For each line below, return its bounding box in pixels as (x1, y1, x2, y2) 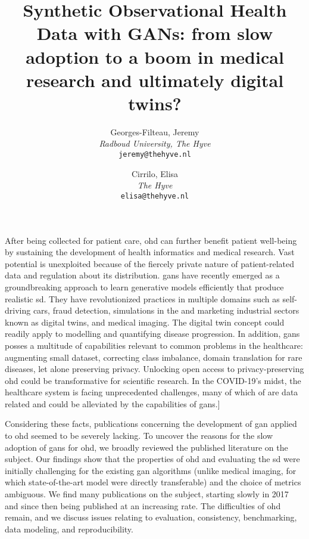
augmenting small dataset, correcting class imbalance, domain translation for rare (5, 351, 302, 363)
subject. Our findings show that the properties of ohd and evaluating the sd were (5, 453, 300, 465)
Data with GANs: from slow (36, 21, 273, 45)
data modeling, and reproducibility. (5, 522, 133, 535)
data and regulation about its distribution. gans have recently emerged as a (5, 269, 280, 281)
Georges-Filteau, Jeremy (110, 125, 199, 138)
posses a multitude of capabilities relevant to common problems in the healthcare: (5, 339, 303, 351)
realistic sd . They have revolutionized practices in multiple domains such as (5, 292, 280, 305)
